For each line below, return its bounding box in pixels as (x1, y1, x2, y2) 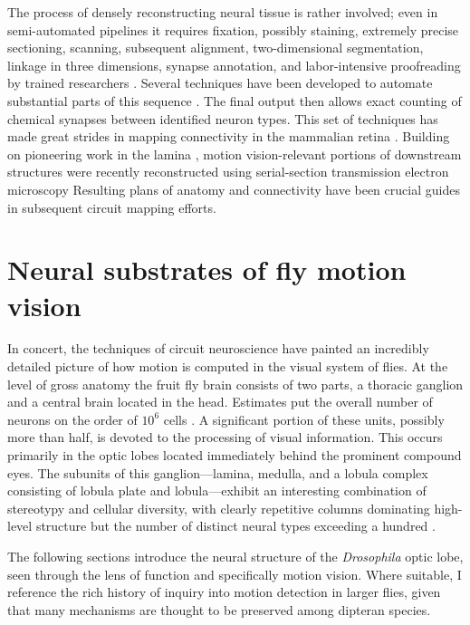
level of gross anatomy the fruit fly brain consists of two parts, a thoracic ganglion (7, 374, 464, 393)
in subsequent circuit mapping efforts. (7, 197, 216, 216)
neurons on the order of (7, 409, 138, 428)
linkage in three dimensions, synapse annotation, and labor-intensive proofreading (7, 55, 461, 74)
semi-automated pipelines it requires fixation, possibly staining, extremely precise (7, 20, 459, 39)
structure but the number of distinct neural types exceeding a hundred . (35, 516, 436, 535)
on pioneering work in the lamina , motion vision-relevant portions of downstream (7, 144, 462, 163)
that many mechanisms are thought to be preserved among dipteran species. (7, 600, 431, 619)
